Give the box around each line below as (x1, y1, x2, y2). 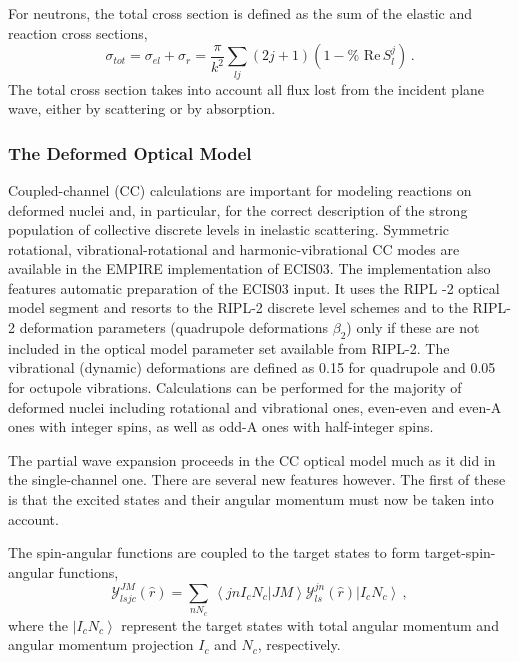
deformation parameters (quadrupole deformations (19, 317, 329, 338)
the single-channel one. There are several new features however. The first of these (8, 469, 506, 490)
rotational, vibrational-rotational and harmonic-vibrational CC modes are (8, 238, 460, 259)
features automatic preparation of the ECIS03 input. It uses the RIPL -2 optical (8, 277, 500, 298)
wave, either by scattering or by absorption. (8, 98, 276, 119)
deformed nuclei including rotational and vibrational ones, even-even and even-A (8, 396, 502, 417)
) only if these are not (346, 317, 480, 338)
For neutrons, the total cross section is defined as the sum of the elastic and (8, 3, 473, 23)
